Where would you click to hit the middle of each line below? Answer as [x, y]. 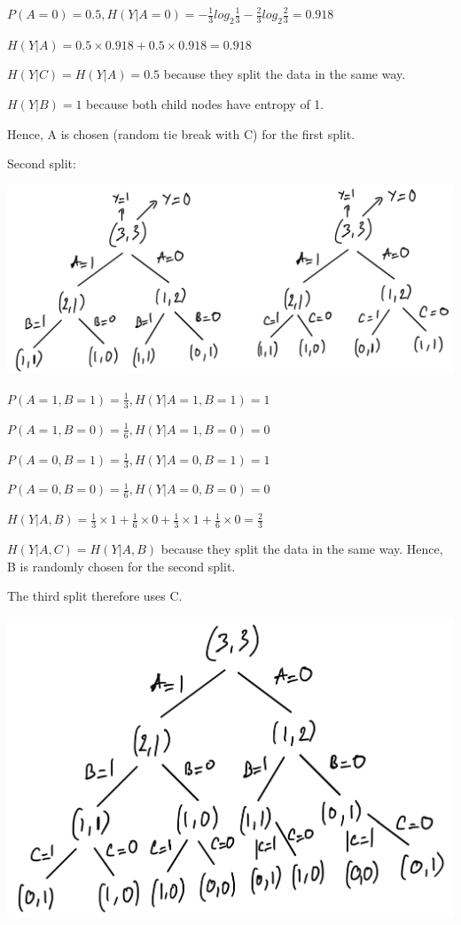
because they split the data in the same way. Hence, [302, 549]
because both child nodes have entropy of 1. [205, 103]
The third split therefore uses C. [95, 596]
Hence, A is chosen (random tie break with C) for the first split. [181, 133]
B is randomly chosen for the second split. [121, 566]
